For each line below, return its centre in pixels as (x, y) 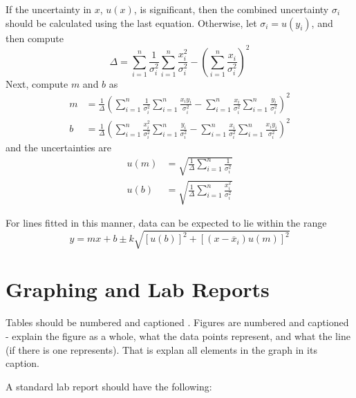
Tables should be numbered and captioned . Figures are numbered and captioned (177, 322)
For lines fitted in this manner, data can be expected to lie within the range (166, 223)
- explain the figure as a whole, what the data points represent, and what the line (178, 335)
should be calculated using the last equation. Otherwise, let (131, 22)
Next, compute (37, 83)
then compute (35, 38)
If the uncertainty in (49, 9)
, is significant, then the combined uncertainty (231, 9)
